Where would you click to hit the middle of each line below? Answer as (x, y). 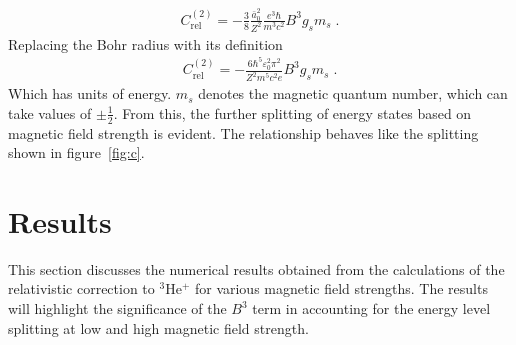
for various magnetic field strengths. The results (341, 288)
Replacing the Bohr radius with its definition (145, 43)
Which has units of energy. (90, 93)
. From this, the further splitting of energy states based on (292, 112)
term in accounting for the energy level (371, 308)
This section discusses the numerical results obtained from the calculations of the (256, 268)
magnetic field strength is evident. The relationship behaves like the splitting (243, 132)
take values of (50, 112)
